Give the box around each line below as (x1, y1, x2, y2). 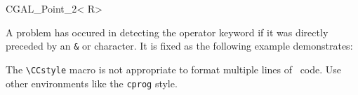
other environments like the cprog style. (6, 75, 178, 90)
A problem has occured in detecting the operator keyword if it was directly (6, 24, 329, 39)
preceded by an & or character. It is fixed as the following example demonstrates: (6, 38, 353, 53)
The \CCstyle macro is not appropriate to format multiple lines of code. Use (6, 61, 342, 76)
